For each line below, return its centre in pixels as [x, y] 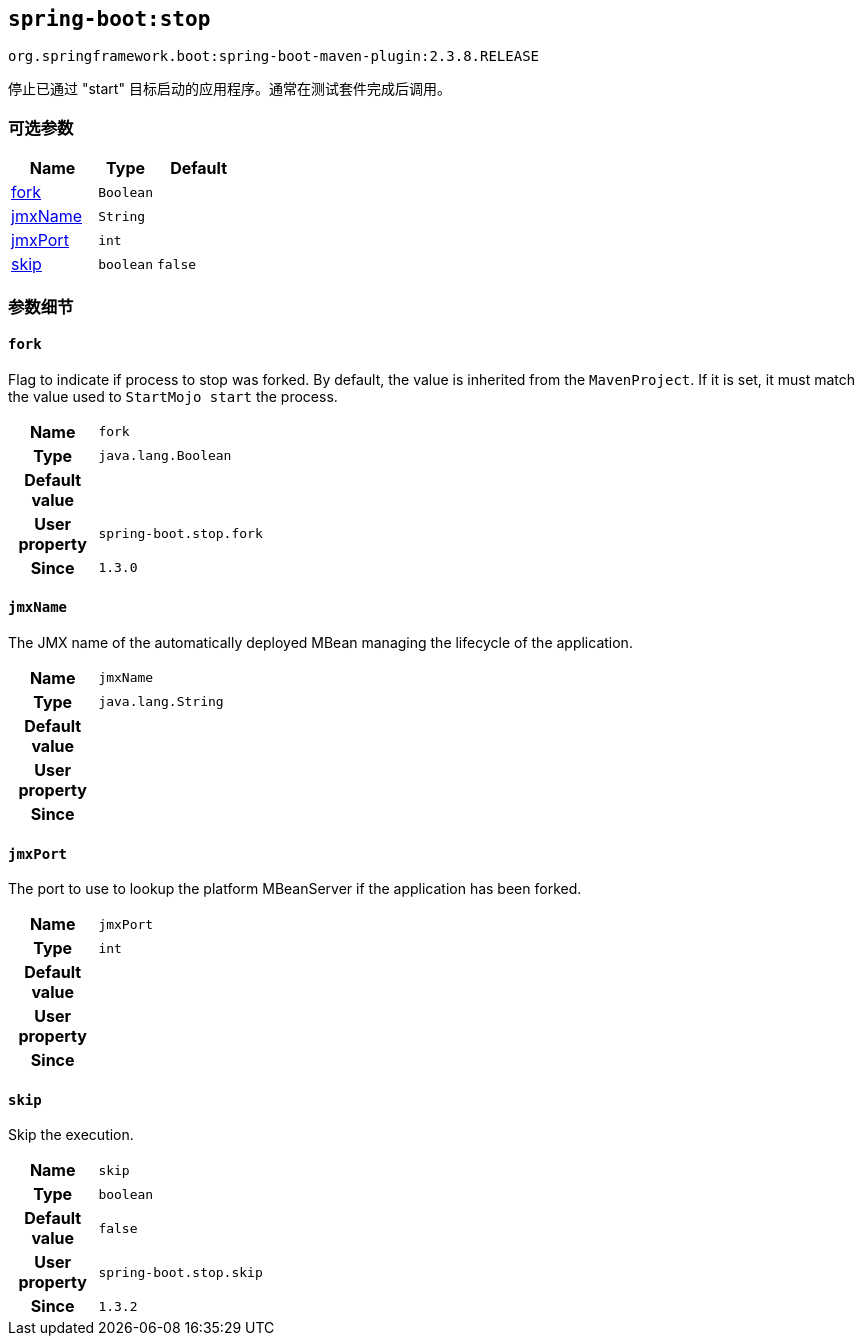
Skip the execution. [71, 1135]
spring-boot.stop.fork [180, 534]
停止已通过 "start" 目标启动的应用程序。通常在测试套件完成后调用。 [229, 89]
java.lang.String [161, 702]
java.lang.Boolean [165, 456]
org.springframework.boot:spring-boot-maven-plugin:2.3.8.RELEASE [274, 56]
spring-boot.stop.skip [180, 1272]
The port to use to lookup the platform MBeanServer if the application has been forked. [295, 889]
